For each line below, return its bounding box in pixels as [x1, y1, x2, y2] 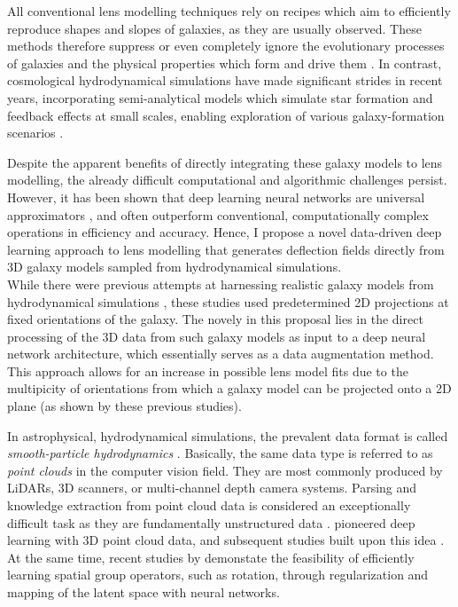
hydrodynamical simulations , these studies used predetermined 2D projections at [7, 292, 449, 311]
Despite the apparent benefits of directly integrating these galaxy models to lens [7, 153, 443, 171]
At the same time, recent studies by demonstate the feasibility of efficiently [7, 548, 415, 566]
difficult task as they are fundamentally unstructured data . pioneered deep [7, 513, 415, 532]
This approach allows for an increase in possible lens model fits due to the [7, 361, 408, 380]
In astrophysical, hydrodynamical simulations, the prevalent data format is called [7, 426, 448, 445]
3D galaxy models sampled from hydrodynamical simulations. [7, 257, 342, 276]
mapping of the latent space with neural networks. [7, 583, 280, 601]
